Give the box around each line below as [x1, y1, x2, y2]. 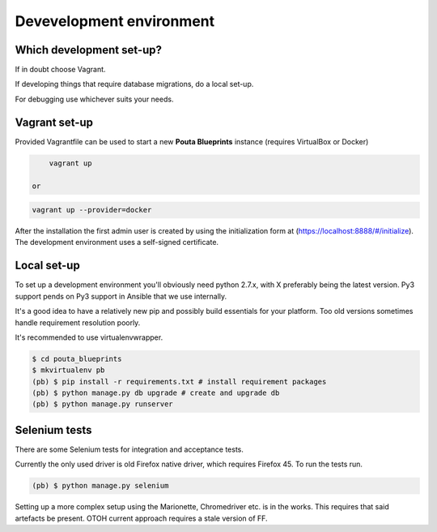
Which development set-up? [15, 43, 162, 57]
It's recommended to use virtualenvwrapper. [15, 332, 163, 342]
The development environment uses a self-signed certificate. [15, 238, 218, 247]
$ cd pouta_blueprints [32, 354, 122, 363]
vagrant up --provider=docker [32, 205, 152, 215]
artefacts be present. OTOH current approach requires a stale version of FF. [15, 513, 268, 523]
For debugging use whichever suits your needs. [15, 94, 174, 104]
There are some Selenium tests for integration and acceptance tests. [15, 444, 244, 454]
